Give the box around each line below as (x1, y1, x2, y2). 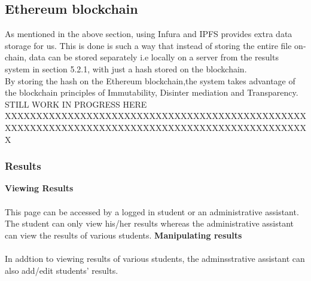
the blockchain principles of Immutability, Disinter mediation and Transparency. (5, 86, 298, 99)
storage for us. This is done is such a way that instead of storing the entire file (5, 39, 292, 51)
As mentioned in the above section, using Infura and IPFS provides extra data (5, 28, 292, 40)
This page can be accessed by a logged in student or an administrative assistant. (5, 205, 299, 218)
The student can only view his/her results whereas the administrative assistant (5, 217, 294, 230)
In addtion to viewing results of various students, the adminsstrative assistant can (5, 252, 305, 264)
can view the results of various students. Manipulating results (5, 228, 242, 241)
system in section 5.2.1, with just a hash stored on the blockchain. (5, 62, 247, 75)
